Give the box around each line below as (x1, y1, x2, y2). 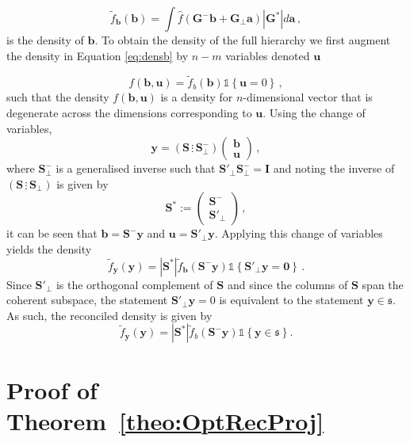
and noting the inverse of (273, 160, 395, 177)
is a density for (160, 89, 233, 105)
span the (362, 276, 404, 292)
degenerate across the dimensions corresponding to (6, 105, 252, 120)
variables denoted (225, 47, 310, 63)
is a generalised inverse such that (56, 160, 216, 177)
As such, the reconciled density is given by (6, 307, 213, 323)
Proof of (6, 373, 98, 406)
